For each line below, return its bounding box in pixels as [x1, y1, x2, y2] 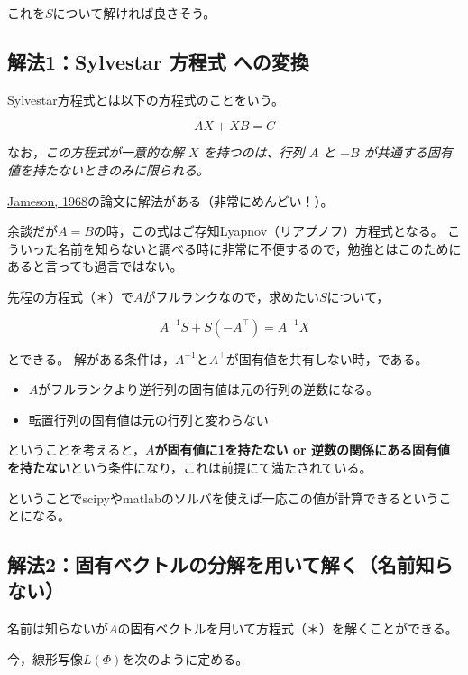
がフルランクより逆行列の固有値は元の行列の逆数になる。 [38, 380, 380, 398]
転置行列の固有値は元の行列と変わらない [28, 409, 269, 428]
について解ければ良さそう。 [52, 4, 216, 22]
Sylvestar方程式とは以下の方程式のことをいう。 [7, 89, 284, 108]
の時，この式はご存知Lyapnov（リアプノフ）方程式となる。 [93, 221, 444, 240]
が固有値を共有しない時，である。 [225, 349, 428, 368]
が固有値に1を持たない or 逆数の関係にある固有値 [154, 440, 450, 459]
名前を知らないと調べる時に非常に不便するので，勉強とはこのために [57, 239, 462, 258]
